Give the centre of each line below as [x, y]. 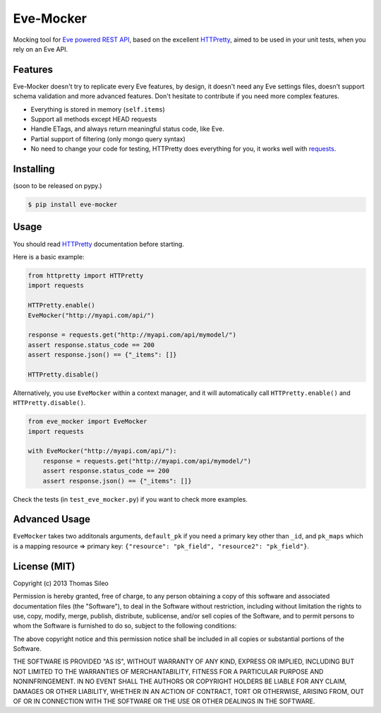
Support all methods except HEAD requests [94, 119]
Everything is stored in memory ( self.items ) [98, 109]
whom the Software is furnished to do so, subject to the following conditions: [125, 626]
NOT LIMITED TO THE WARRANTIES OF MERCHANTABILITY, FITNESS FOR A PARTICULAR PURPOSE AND [168, 671]
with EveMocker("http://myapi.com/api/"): [102, 451]
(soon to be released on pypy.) [58, 186]
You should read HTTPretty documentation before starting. [99, 244]
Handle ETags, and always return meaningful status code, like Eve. [128, 129]
